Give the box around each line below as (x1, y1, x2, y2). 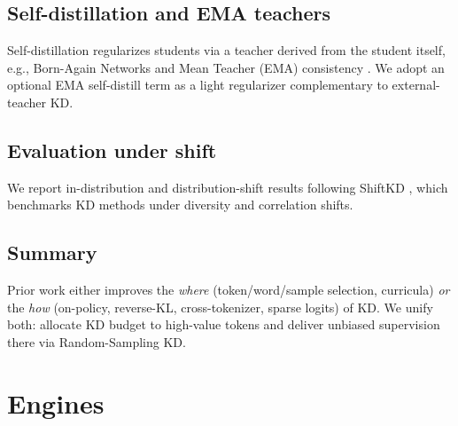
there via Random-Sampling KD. (7, 332, 186, 351)
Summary (7, 239, 97, 266)
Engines (7, 384, 105, 421)
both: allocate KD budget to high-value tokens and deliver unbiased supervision (7, 315, 440, 334)
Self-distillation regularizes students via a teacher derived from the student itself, (7, 41, 446, 59)
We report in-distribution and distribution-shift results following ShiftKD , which (7, 177, 448, 196)
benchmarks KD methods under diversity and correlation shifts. (7, 195, 353, 214)
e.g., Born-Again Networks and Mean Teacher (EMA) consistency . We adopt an (7, 58, 445, 76)
